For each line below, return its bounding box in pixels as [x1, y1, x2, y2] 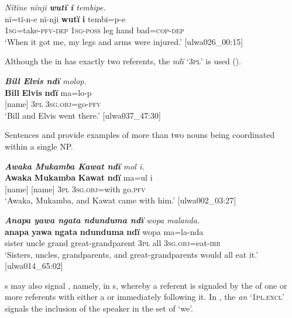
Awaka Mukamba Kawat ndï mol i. [5, 160, 145, 172]
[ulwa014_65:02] [5, 260, 63, 272]
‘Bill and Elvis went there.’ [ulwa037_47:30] [5, 109, 161, 121]
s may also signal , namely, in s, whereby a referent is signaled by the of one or [5, 279, 287, 291]
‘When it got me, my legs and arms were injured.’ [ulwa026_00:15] [5, 35, 243, 47]
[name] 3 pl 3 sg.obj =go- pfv [5, 98, 101, 110]
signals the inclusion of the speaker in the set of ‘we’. [5, 302, 194, 314]
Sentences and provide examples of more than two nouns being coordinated [5, 129, 275, 141]
